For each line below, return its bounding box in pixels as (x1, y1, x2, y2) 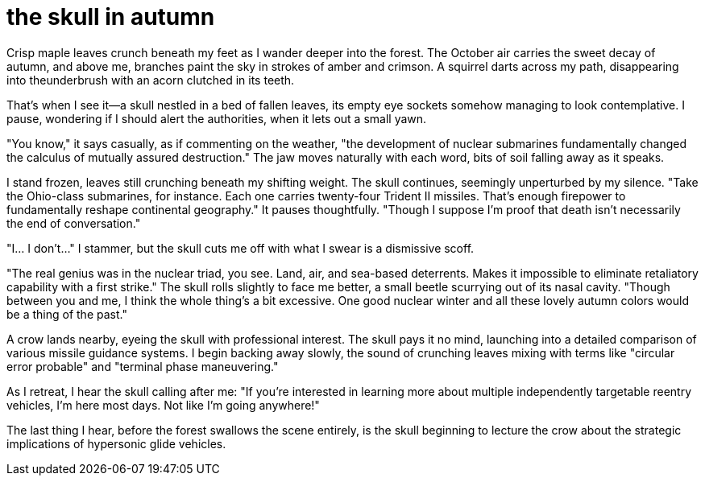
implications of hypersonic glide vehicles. (6, 436, 226, 451)
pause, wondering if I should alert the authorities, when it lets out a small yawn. (6, 111, 427, 126)
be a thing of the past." (6, 307, 127, 321)
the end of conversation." (6, 216, 141, 230)
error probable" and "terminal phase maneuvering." (6, 359, 279, 373)
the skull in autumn (6, 3, 215, 31)
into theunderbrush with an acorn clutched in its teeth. (6, 72, 295, 87)
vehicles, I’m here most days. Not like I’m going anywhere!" (6, 398, 320, 412)
